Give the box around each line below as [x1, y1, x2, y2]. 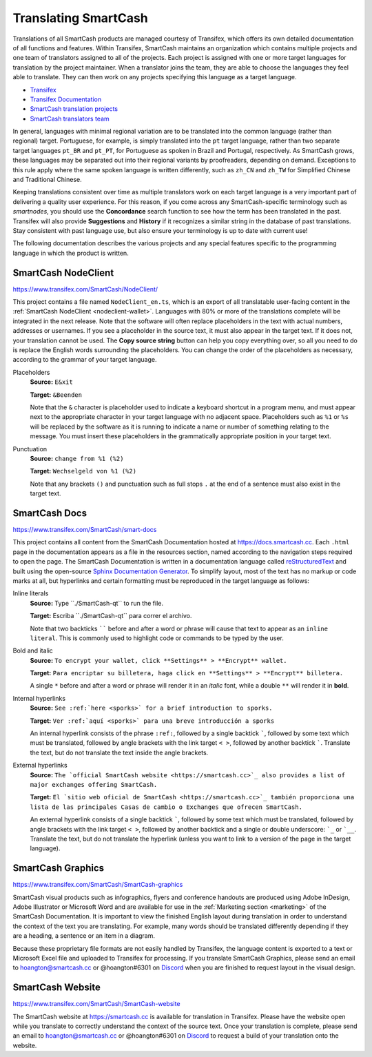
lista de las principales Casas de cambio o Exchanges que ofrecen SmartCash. [30, 803, 303, 811]
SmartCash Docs [12, 507, 87, 519]
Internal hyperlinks [12, 694, 65, 702]
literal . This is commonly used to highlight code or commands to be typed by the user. [30, 634, 284, 642]
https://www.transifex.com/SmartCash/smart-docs [12, 525, 157, 533]
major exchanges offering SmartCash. [30, 781, 158, 788]
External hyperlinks [12, 761, 68, 770]
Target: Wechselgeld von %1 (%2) [30, 467, 137, 475]
